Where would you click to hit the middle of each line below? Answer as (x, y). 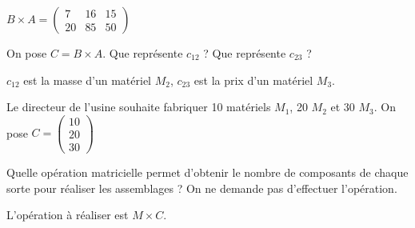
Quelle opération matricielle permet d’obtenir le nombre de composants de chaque (207, 172)
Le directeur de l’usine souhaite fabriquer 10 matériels (139, 107)
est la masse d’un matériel (87, 80)
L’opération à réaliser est (68, 215)
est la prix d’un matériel (253, 80)
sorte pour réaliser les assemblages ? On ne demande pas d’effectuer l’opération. (202, 188)
